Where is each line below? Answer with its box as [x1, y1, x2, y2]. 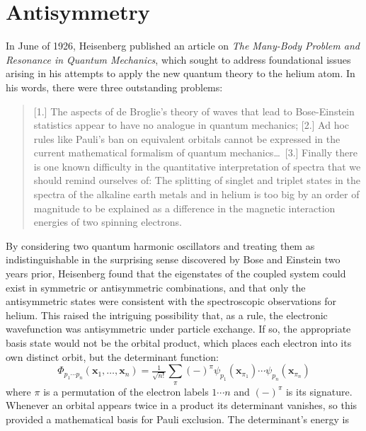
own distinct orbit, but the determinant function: [6, 349, 219, 364]
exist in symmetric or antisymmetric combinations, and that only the [6, 280, 306, 294]
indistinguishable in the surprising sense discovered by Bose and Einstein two [6, 252, 341, 267]
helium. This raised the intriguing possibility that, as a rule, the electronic [6, 307, 328, 322]
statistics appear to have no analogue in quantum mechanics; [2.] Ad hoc [33, 117, 350, 132]
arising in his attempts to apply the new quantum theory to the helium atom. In [6, 66, 355, 81]
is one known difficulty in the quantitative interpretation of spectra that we [33, 159, 361, 173]
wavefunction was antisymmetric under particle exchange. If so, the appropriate [6, 321, 351, 336]
